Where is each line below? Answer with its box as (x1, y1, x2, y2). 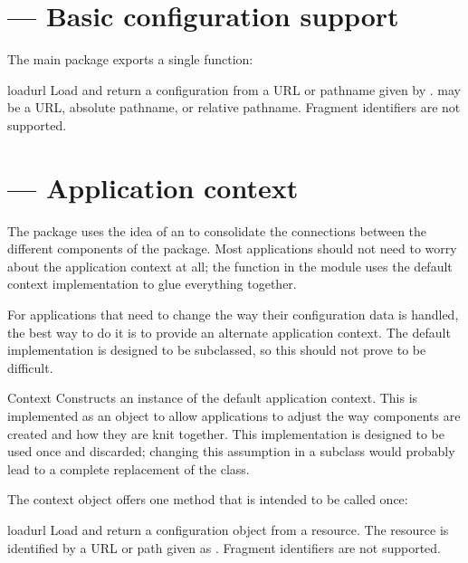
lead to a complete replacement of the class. (7, 459, 250, 478)
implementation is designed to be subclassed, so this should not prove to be (7, 340, 426, 359)
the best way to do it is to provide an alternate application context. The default (7, 322, 451, 341)
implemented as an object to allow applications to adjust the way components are (7, 406, 461, 425)
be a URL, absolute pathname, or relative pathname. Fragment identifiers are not (7, 98, 461, 117)
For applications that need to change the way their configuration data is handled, (7, 305, 459, 323)
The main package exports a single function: (7, 50, 253, 69)
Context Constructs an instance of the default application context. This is (7, 388, 418, 407)
